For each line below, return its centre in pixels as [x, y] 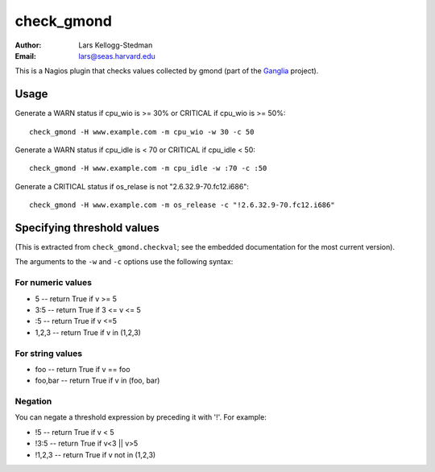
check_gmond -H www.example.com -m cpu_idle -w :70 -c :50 [148, 168]
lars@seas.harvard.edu [117, 56]
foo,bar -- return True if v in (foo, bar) [97, 381]
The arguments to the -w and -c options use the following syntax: [124, 262]
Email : [25, 56]
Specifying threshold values [87, 228]
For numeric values [54, 283]
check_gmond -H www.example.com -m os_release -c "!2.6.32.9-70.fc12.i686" [182, 205]
